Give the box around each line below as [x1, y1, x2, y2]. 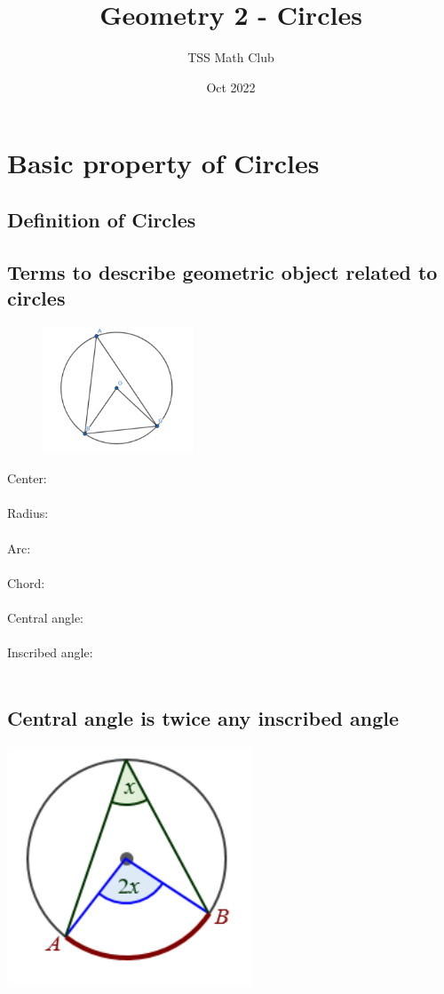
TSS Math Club [187, 48, 274, 67]
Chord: [7, 573, 45, 592]
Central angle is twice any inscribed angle [7, 704, 400, 731]
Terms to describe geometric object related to [7, 258, 438, 285]
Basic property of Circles [7, 145, 320, 181]
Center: [7, 469, 47, 488]
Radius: [7, 504, 49, 522]
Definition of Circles [7, 205, 196, 233]
